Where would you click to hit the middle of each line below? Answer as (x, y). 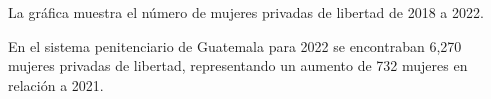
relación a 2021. (56, 84)
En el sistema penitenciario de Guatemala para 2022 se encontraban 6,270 (235, 45)
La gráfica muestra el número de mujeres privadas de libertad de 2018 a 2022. (246, 12)
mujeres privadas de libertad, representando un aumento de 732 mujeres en (238, 65)
